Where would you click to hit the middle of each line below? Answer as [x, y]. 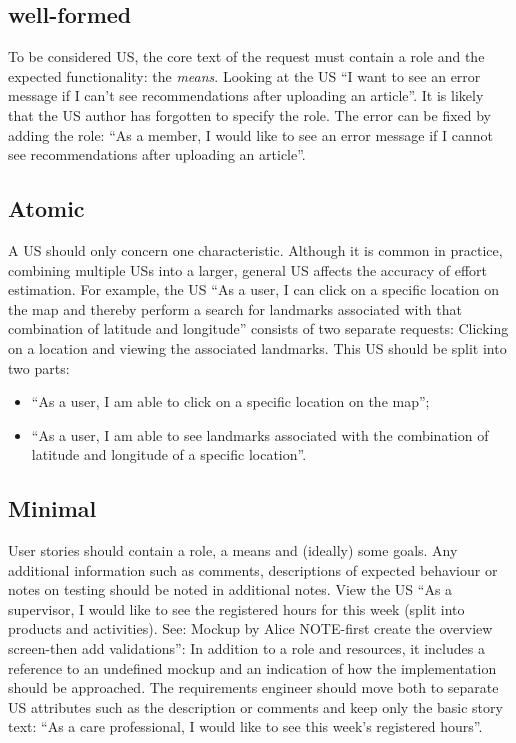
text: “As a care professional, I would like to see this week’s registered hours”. [245, 726]
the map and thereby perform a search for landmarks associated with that [235, 308]
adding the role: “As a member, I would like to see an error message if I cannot [250, 134]
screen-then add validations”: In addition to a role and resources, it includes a [246, 648]
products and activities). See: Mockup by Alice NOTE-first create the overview [250, 628]
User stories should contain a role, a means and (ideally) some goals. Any [233, 550]
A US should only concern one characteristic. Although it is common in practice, [255, 249]
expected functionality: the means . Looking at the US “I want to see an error [244, 75]
